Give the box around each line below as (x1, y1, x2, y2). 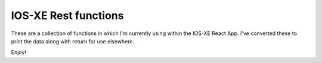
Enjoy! (11, 49, 27, 56)
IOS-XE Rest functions (11, 9, 124, 22)
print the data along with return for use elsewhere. (11, 37, 134, 45)
